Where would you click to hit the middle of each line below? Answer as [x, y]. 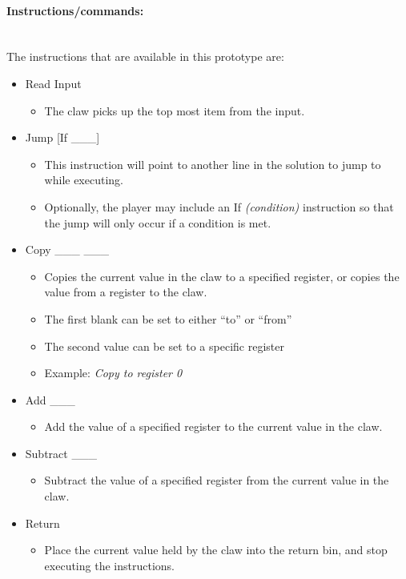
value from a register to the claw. [126, 292]
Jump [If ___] [62, 137]
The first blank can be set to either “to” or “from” [168, 318]
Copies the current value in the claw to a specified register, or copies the [222, 276]
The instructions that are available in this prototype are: [145, 56]
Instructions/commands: [75, 10]
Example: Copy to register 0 [113, 373]
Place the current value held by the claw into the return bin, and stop [216, 550]
